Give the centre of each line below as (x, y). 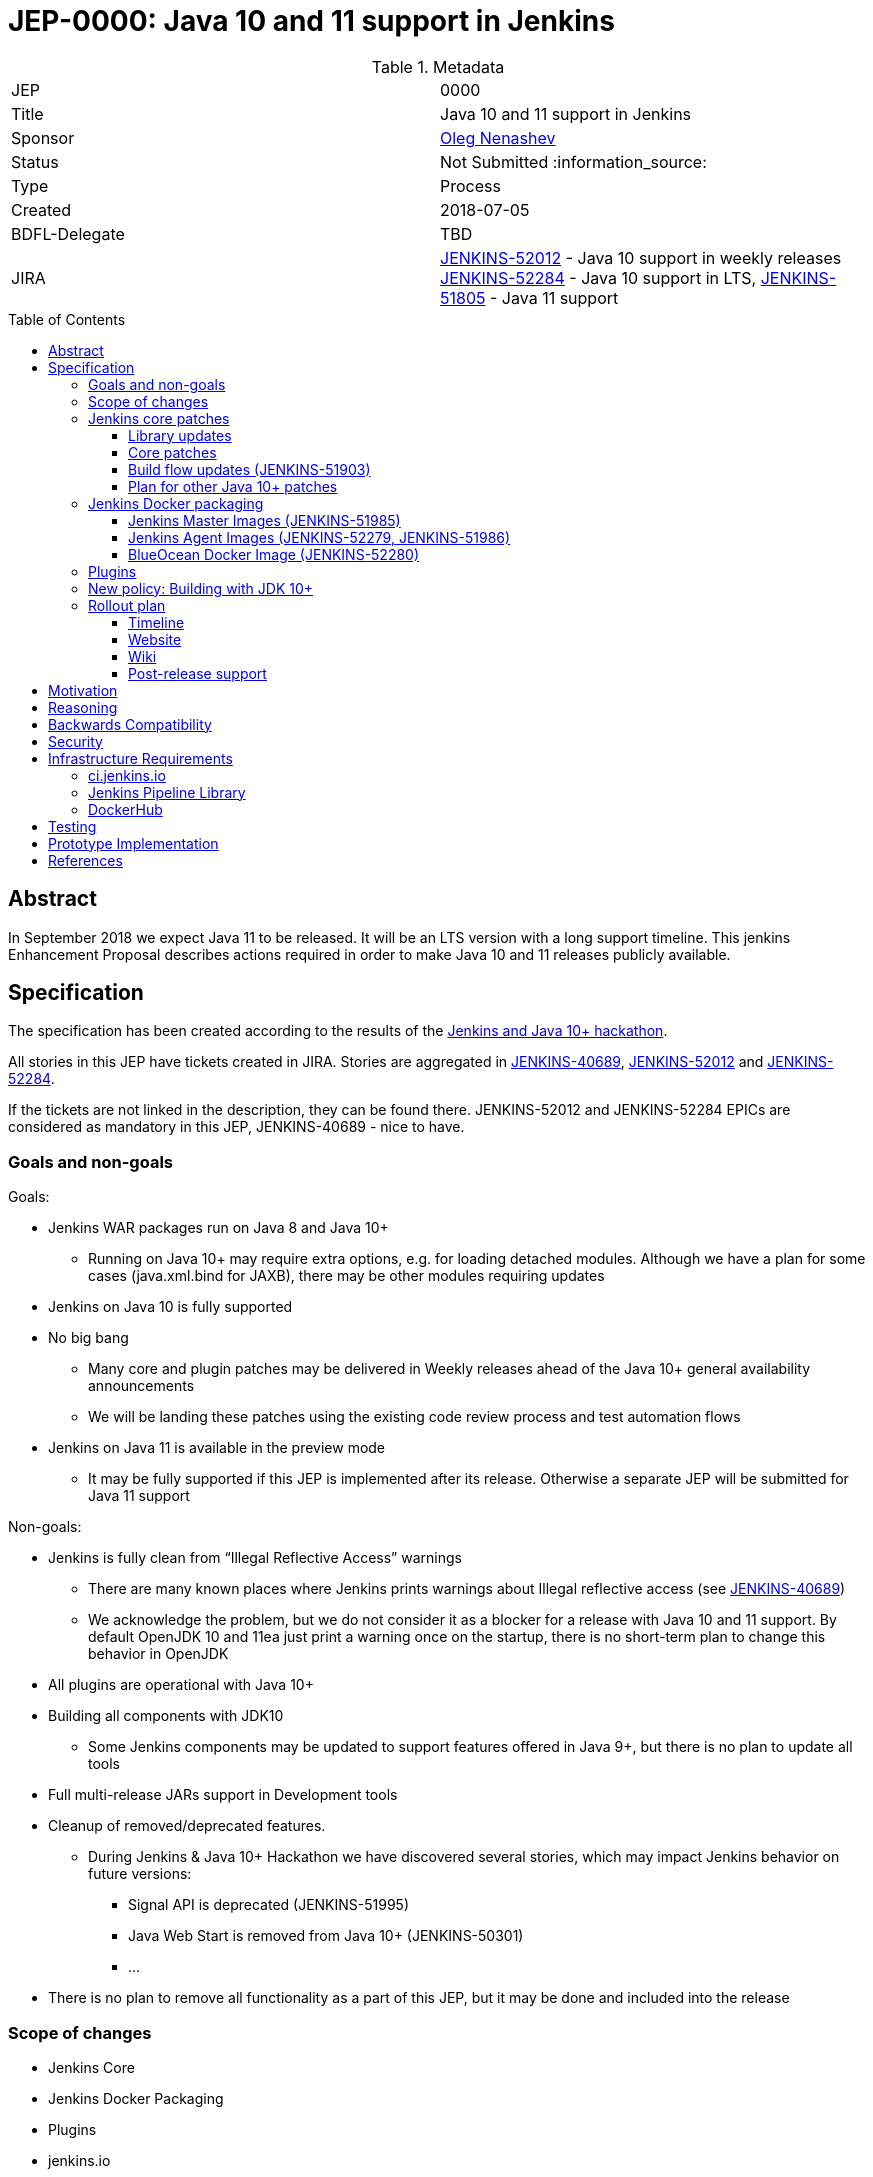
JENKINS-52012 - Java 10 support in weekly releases (641, 257)
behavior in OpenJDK (158, 1654)
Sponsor (43, 137)
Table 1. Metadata (438, 66)
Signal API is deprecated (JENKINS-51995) (269, 1905)
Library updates (180, 435)
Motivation (83, 690)
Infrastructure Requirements (140, 758)
